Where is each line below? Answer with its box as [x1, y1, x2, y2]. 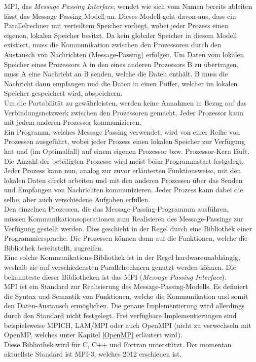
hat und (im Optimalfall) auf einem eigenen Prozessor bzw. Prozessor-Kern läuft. [4, 145, 250, 156]
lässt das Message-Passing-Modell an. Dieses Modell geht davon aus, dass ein [4, 10, 236, 21]
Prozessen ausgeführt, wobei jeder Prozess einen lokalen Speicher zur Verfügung [4, 136, 245, 146]
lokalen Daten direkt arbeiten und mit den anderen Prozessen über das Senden [4, 175, 243, 185]
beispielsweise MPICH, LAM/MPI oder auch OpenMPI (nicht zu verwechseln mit [4, 320, 252, 330]
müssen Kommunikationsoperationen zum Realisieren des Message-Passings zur [4, 214, 244, 224]
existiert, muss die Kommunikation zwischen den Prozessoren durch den [4, 39, 221, 50]
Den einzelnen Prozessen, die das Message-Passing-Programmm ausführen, [4, 204, 229, 214]
